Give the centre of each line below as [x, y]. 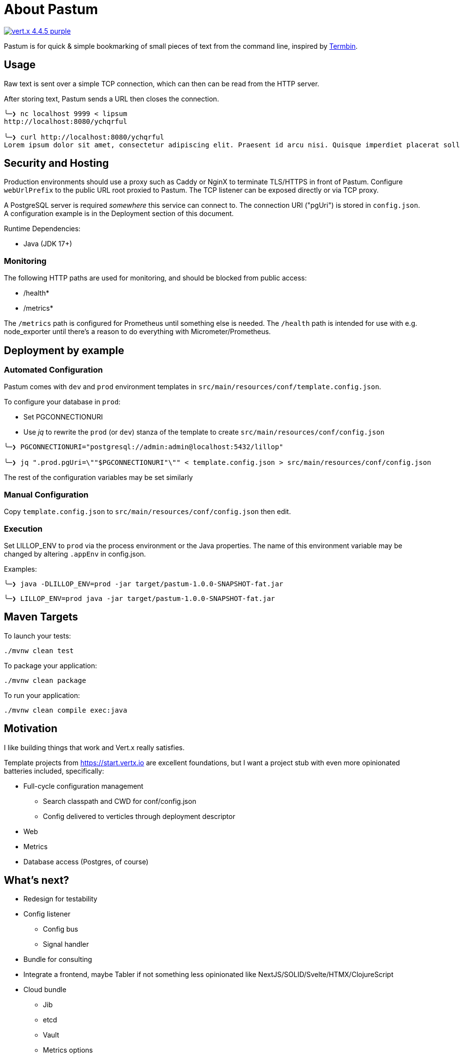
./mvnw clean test [39, 650]
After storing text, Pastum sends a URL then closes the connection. [112, 99]
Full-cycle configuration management [84, 786]
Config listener [47, 914]
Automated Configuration [53, 370]
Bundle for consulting [58, 959]
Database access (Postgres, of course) [86, 861]
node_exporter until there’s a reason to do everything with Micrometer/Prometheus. [137, 332]
